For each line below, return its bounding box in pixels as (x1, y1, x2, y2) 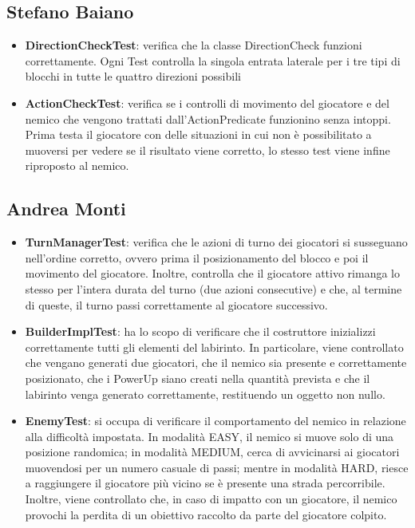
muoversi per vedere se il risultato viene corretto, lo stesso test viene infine (25, 141, 390, 158)
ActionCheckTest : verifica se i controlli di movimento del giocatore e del (25, 94, 389, 111)
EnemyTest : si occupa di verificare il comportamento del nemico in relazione (25, 412, 406, 429)
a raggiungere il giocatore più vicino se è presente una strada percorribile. (25, 475, 385, 491)
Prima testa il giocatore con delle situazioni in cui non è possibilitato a (25, 126, 372, 143)
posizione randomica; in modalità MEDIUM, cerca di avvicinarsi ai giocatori (25, 443, 400, 460)
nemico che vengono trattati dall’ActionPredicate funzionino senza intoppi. (25, 110, 391, 127)
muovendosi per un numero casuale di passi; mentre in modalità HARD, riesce (25, 459, 409, 475)
